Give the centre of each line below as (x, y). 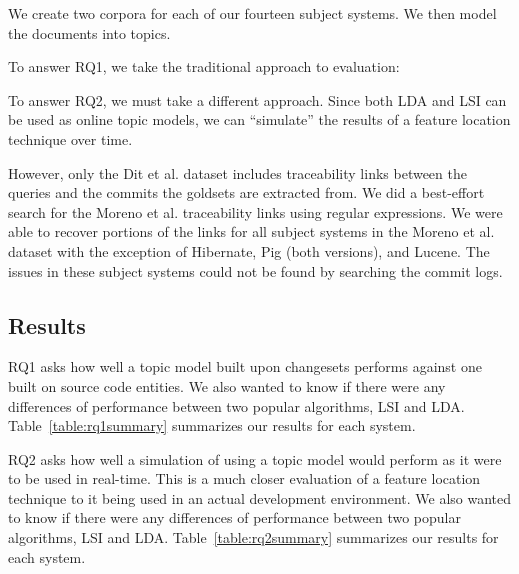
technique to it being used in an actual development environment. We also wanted (260, 497)
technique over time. (70, 138)
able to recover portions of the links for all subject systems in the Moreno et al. (251, 231)
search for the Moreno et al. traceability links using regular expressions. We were (255, 211)
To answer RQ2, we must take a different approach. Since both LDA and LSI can (257, 99)
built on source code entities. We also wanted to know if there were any (227, 385)
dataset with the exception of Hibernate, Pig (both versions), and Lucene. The (249, 250)
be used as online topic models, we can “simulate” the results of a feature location (259, 119)
